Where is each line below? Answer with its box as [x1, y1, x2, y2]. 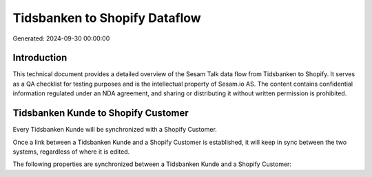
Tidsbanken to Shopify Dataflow [12, 10, 201, 25]
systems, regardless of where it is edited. [12, 147, 130, 156]
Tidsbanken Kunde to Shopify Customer [12, 107, 189, 119]
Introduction [12, 52, 68, 64]
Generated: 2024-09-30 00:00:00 [12, 34, 110, 43]
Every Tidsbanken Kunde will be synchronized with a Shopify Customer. [12, 126, 217, 134]
